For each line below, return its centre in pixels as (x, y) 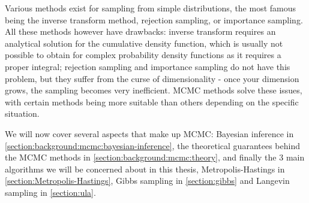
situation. (22, 113)
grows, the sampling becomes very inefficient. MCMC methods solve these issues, (154, 90)
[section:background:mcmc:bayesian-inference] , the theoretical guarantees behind (152, 145)
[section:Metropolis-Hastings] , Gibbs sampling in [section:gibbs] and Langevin (147, 181)
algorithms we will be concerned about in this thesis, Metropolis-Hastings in (145, 169)
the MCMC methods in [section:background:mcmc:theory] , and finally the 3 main (155, 157)
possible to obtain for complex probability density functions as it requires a (143, 55)
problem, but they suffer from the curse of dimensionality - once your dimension (152, 78)
